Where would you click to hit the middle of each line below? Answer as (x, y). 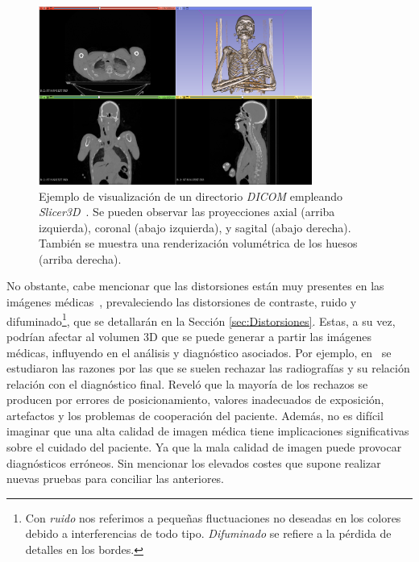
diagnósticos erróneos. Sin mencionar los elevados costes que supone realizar (194, 462)
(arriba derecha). (80, 258)
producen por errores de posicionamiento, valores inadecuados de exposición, (195, 400)
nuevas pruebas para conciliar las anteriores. (116, 479)
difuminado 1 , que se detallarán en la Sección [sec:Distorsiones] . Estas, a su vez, (201, 319)
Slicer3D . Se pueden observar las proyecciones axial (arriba (187, 212)
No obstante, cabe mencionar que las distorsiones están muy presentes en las (195, 286)
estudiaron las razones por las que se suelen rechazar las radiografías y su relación (208, 368)
